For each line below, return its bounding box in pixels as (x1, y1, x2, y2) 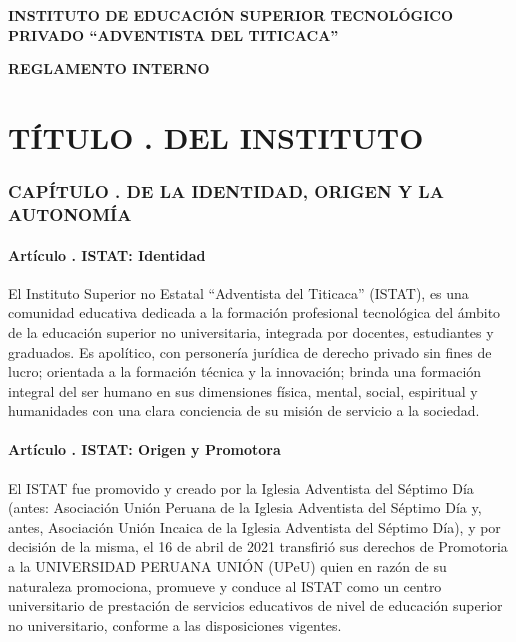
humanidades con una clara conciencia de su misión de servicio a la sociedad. (8, 400, 480, 421)
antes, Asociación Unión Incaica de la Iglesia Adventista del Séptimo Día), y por (8, 516, 501, 537)
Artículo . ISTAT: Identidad (8, 244, 206, 265)
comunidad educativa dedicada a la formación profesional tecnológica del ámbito (8, 302, 501, 323)
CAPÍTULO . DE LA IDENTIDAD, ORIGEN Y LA (8, 179, 444, 204)
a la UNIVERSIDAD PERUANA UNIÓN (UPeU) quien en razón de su (8, 556, 447, 577)
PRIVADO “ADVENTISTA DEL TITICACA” (8, 24, 339, 45)
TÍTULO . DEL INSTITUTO (8, 116, 424, 157)
